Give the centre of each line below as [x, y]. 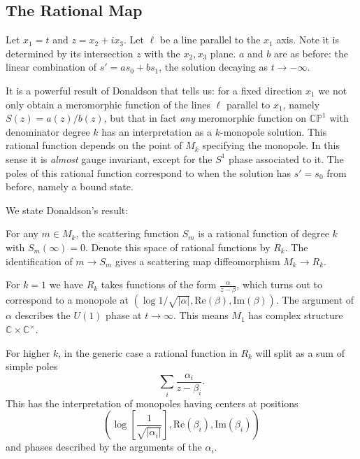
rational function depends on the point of [94, 145]
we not [333, 90]
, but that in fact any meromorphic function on [205, 118]
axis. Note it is [308, 40]
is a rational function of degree [264, 233]
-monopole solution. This [273, 131]
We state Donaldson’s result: [67, 210]
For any [22, 233]
